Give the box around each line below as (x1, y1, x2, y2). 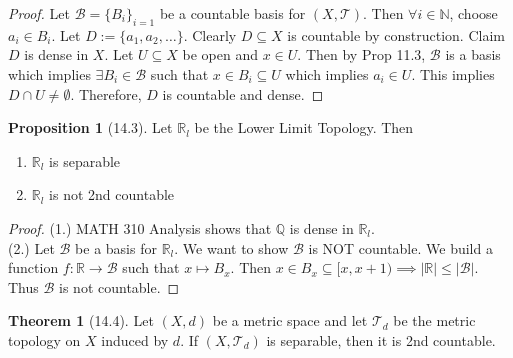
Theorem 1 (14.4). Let (8, 310, 154, 331)
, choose (449, 3, 498, 23)
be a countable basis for (159, 3, 306, 23)
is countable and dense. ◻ (162, 83, 324, 104)
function (8, 257, 59, 278)
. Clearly (183, 24, 237, 45)
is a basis (445, 44, 501, 65)
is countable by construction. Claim (287, 24, 505, 45)
